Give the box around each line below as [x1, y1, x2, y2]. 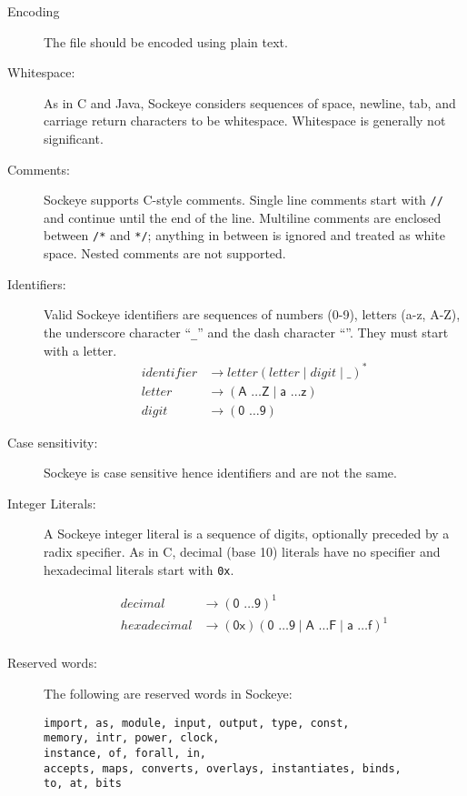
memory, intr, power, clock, [44, 731, 220, 745]
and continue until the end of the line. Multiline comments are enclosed [44, 207, 442, 227]
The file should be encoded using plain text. [44, 32, 288, 51]
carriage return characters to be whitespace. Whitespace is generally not [44, 111, 446, 130]
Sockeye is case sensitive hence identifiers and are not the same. [44, 463, 397, 482]
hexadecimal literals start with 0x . [44, 559, 234, 579]
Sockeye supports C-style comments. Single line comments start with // [44, 190, 443, 209]
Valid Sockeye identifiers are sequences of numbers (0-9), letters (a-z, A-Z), [44, 305, 461, 324]
